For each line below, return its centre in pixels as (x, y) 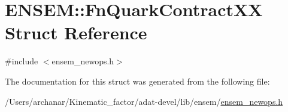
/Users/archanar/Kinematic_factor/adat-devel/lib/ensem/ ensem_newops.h (144, 101)
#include (22, 61)
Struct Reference (76, 32)
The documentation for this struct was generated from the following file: (137, 81)
